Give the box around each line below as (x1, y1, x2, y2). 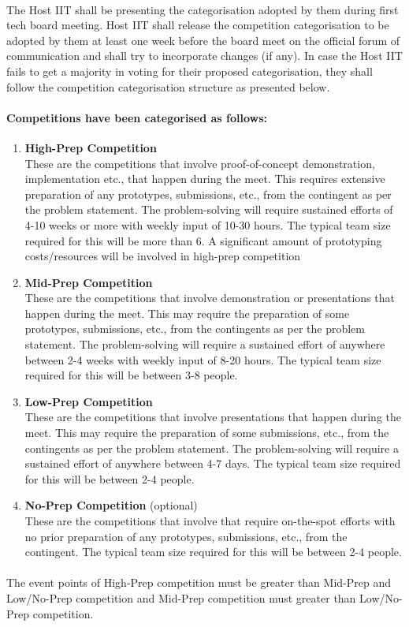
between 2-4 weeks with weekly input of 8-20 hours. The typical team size (24, 351, 381, 368)
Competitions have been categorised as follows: (6, 109, 267, 125)
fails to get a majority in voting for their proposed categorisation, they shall (6, 62, 373, 79)
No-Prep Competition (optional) (24, 497, 198, 513)
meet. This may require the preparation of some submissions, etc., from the (24, 424, 389, 441)
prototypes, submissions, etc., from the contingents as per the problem (24, 320, 365, 337)
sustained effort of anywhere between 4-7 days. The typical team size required (24, 455, 401, 472)
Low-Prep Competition (24, 393, 153, 409)
